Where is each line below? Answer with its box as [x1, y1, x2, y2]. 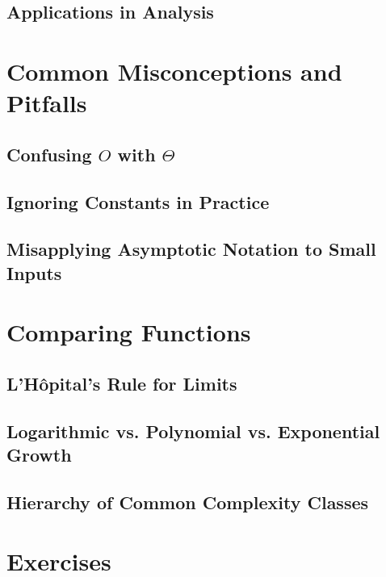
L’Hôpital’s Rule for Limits [6, 370, 237, 395]
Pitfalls [6, 86, 87, 119]
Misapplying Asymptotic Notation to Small [6, 236, 376, 261]
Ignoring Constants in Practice [6, 189, 270, 214]
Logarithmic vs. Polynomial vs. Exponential [6, 418, 380, 443]
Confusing [6, 141, 92, 166]
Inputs [6, 260, 62, 285]
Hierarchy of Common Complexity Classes [6, 489, 369, 514]
